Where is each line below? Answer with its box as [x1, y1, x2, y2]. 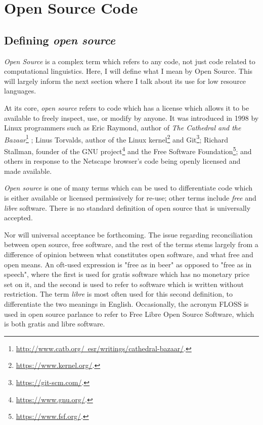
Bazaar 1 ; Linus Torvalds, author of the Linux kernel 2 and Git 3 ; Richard [4, 132, 229, 145]
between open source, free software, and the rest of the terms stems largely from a [4, 239, 258, 250]
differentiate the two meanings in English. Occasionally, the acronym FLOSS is [4, 298, 249, 309]
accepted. [4, 212, 33, 223]
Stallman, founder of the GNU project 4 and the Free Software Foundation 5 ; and [4, 144, 252, 156]
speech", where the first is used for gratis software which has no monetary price [4, 269, 250, 279]
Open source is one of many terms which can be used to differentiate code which [4, 182, 253, 193]
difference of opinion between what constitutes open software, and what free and [4, 249, 253, 259]
